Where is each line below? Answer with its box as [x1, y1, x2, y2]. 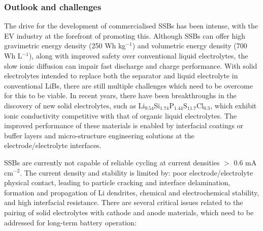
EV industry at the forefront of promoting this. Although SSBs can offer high [4, 30, 245, 41]
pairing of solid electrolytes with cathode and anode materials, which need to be [4, 207, 254, 217]
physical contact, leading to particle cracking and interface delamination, [4, 177, 231, 188]
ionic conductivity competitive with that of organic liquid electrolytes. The [4, 110, 237, 121]
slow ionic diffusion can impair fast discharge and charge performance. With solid [4, 60, 257, 71]
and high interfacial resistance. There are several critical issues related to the [4, 197, 243, 208]
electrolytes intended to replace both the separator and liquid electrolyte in [4, 70, 238, 81]
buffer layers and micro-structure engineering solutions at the [4, 130, 194, 140]
